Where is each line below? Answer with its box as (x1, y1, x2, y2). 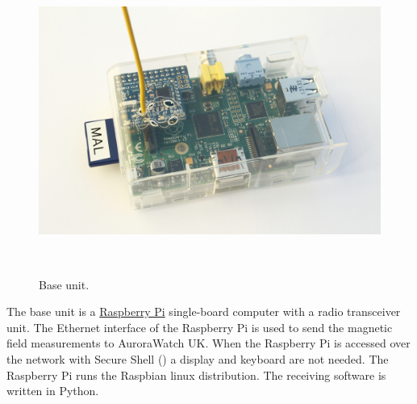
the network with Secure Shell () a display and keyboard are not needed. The (6, 350, 389, 367)
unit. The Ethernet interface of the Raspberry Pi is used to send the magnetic (6, 318, 393, 335)
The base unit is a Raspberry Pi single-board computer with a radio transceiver (6, 303, 401, 320)
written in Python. (6, 382, 99, 399)
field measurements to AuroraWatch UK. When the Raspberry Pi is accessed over (6, 335, 411, 351)
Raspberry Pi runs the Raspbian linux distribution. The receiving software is (6, 366, 386, 383)
